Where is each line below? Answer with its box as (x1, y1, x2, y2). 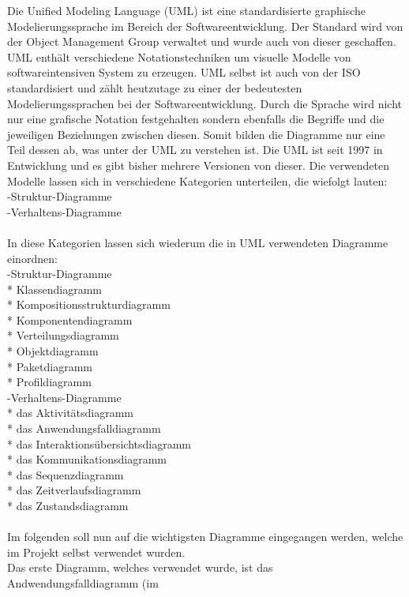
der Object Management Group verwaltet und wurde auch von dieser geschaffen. (7, 33, 396, 50)
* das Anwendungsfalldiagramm (7, 420, 161, 437)
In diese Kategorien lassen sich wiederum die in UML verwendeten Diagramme (7, 234, 388, 250)
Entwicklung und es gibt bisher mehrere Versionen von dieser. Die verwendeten (7, 156, 389, 173)
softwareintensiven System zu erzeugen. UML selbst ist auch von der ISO (7, 64, 361, 81)
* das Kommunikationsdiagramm (7, 451, 167, 467)
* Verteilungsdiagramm (7, 327, 119, 344)
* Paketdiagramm (7, 358, 92, 374)
